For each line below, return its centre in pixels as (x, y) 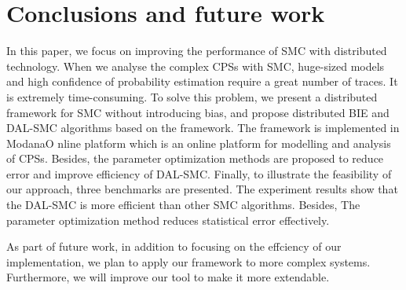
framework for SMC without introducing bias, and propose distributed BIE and (198, 112)
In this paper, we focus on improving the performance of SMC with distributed (197, 51)
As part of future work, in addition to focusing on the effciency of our (174, 246)
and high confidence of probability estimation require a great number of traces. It (202, 81)
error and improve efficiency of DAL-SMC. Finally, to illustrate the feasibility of (199, 173)
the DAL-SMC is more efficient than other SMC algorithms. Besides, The (183, 205)
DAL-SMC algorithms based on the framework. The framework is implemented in (203, 128)
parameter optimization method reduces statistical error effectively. (168, 220)
